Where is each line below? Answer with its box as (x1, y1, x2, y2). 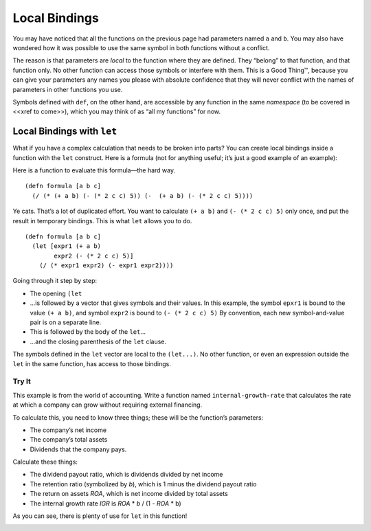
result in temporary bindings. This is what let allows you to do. (12, 216, 192, 225)
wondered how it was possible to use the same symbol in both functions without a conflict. (12, 43, 270, 52)
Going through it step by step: (12, 277, 98, 285)
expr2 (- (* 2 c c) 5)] (54, 251, 134, 260)
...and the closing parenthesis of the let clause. (30, 337, 167, 346)
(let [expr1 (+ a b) (32, 242, 102, 250)
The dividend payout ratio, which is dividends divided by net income (30, 471, 223, 479)
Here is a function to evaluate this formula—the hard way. (12, 166, 175, 174)
